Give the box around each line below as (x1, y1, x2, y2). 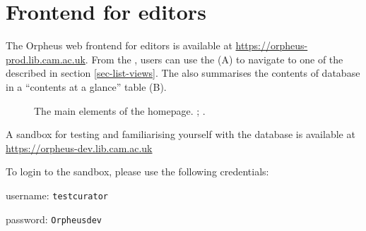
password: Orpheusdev (6, 211, 102, 226)
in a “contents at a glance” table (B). (6, 79, 167, 94)
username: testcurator (6, 187, 108, 202)
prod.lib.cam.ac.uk (6, 51, 85, 66)
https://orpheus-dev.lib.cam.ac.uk (6, 140, 153, 155)
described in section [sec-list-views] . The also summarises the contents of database (6, 65, 360, 80)
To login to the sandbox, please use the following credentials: (6, 164, 269, 179)
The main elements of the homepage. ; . (34, 103, 206, 118)
